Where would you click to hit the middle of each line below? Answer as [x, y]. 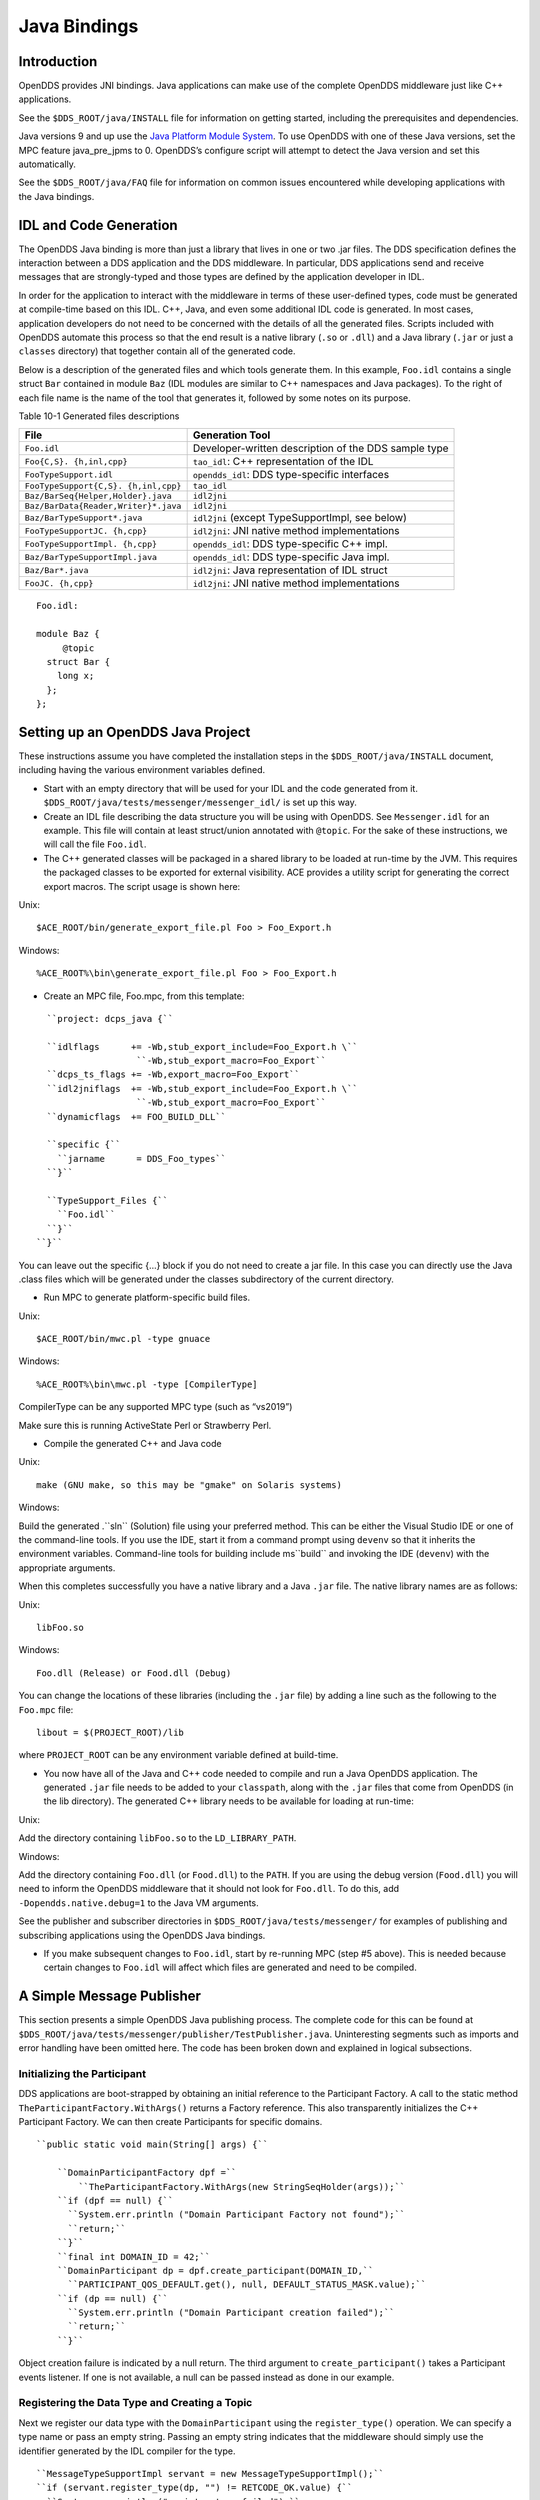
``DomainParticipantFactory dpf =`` [146, 2173]
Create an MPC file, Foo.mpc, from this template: [144, 996]
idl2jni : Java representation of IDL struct [290, 570]
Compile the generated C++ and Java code [132, 1444]
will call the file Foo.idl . [95, 844]
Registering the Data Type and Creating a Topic [135, 2403]
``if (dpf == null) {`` [115, 2200]
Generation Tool [231, 435]
